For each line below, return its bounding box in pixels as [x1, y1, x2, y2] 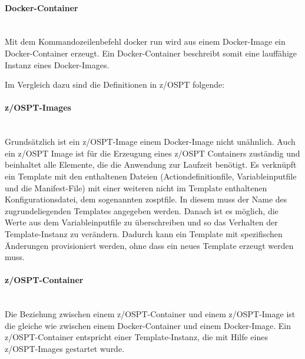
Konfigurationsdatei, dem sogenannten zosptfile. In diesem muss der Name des [5, 193, 287, 205]
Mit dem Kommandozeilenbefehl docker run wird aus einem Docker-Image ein [5, 35, 286, 48]
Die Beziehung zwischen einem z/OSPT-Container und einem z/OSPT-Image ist [5, 308, 296, 320]
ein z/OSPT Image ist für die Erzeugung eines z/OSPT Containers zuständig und [5, 147, 300, 159]
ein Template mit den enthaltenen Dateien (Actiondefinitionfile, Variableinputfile [5, 169, 297, 182]
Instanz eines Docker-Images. [5, 58, 110, 71]
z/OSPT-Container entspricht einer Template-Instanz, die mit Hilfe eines [5, 331, 268, 343]
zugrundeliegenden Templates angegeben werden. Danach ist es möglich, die [5, 204, 279, 217]
